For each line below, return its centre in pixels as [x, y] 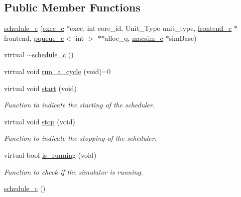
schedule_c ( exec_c [34, 28]
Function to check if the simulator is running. [74, 171]
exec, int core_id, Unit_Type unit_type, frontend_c [151, 28]
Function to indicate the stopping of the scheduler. [80, 138]
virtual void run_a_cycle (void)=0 [58, 71]
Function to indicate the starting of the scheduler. [79, 105]
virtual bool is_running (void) [50, 154]
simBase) [183, 38]
